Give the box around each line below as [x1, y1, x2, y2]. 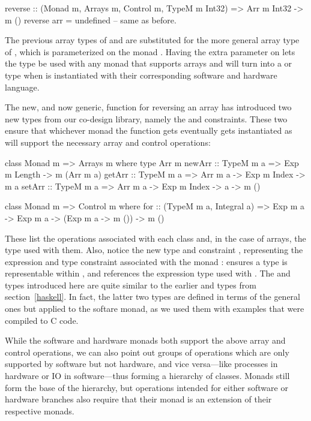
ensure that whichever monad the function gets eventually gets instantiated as [5, 124, 292, 137]
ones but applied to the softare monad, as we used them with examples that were [5, 302, 304, 315]
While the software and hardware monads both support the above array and [5, 334, 286, 347]
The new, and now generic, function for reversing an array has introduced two [5, 101, 292, 113]
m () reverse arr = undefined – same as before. [5, 13, 177, 26]
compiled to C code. [5, 314, 79, 326]
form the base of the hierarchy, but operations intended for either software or [5, 381, 288, 393]
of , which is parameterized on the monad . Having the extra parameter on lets [5, 45, 295, 58]
